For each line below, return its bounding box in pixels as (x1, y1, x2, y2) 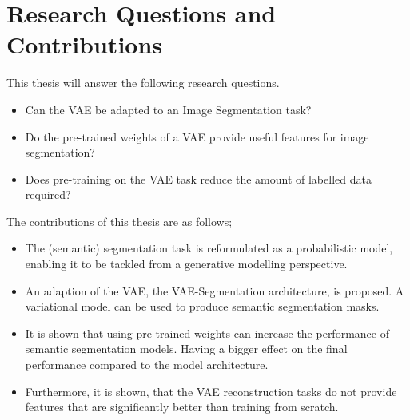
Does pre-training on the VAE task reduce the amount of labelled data (25, 170, 372, 187)
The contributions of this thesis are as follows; (6, 212, 233, 229)
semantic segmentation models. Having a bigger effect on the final (25, 340, 348, 357)
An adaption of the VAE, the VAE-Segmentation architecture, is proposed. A (25, 282, 404, 299)
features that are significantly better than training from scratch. (25, 398, 339, 415)
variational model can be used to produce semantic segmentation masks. (25, 298, 380, 315)
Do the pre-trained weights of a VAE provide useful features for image (25, 128, 369, 145)
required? (25, 186, 71, 203)
